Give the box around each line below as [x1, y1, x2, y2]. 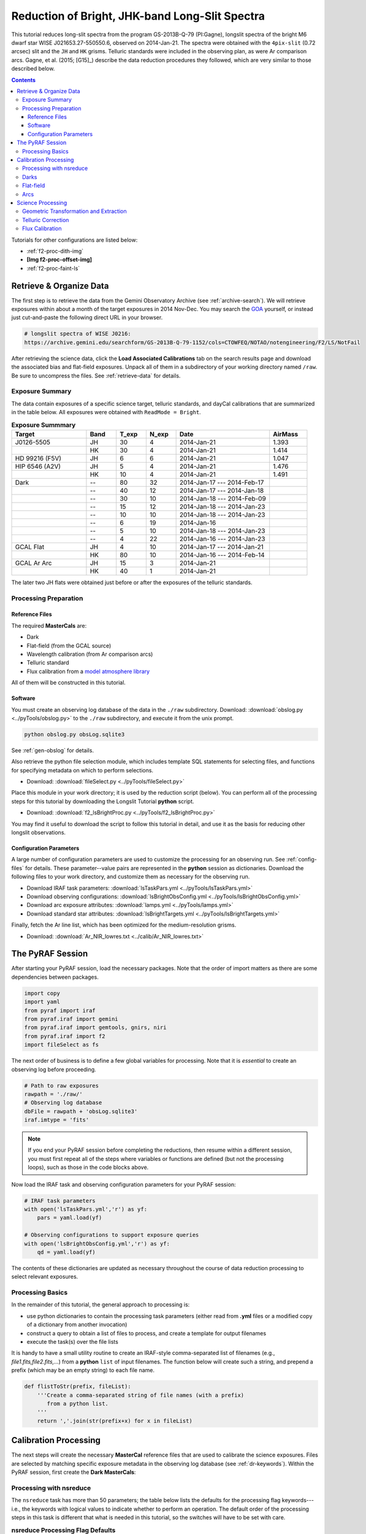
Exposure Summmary [11, 420, 76, 429]
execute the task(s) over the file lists [26, 1338, 119, 1346]
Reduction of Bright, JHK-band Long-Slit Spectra [11, 9, 265, 23]
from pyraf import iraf [24, 1007, 96, 1014]
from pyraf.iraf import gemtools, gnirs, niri [24, 1024, 167, 1031]
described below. [11, 65, 55, 72]
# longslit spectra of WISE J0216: [24, 330, 131, 337]
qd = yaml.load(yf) [37, 1249, 96, 1255]
